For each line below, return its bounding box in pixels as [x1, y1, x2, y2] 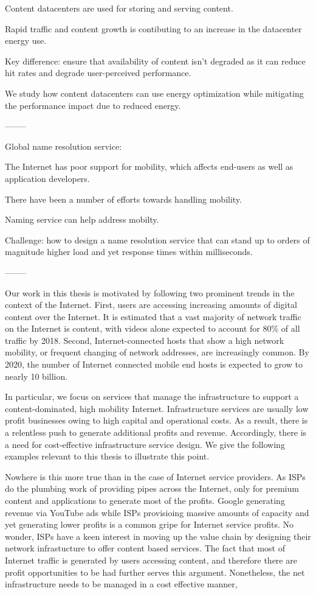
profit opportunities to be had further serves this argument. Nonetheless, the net [5, 565, 305, 578]
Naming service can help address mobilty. [5, 213, 159, 226]
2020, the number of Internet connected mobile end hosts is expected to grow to [5, 358, 303, 371]
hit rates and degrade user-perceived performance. [5, 66, 191, 79]
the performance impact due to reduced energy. [5, 99, 181, 111]
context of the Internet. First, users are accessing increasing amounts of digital [5, 298, 297, 311]
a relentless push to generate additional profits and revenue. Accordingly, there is [5, 426, 307, 439]
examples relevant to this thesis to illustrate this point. [5, 450, 210, 463]
